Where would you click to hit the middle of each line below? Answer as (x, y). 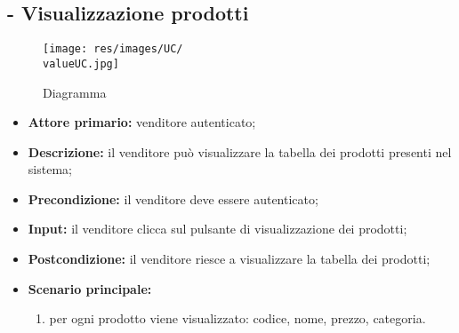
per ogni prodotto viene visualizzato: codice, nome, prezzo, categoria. (238, 318)
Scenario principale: (90, 288)
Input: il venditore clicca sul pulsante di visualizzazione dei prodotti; (217, 229)
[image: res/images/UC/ (113, 49)
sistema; (50, 169)
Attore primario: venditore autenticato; (142, 122)
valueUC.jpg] (81, 63)
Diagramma (75, 92)
